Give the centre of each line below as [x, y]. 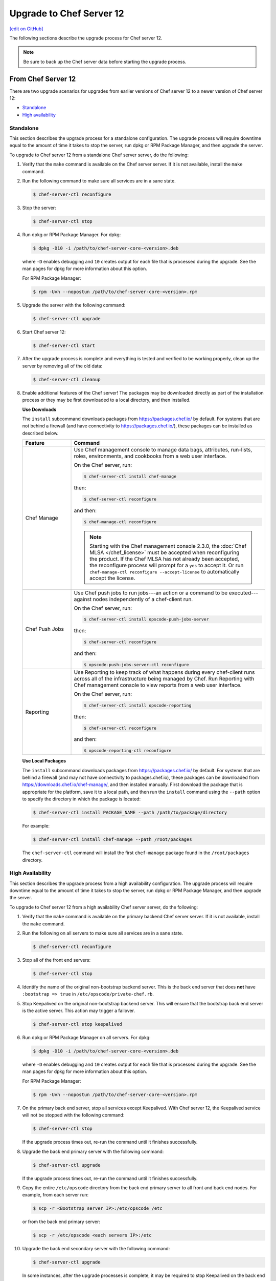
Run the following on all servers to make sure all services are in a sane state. [103, 933]
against [83, 599]
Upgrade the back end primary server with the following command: [93, 1151]
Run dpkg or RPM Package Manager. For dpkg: [72, 234]
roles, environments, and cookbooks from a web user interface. [150, 456]
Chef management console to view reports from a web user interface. [158, 685]
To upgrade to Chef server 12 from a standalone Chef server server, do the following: [99, 155]
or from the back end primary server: [61, 1222]
